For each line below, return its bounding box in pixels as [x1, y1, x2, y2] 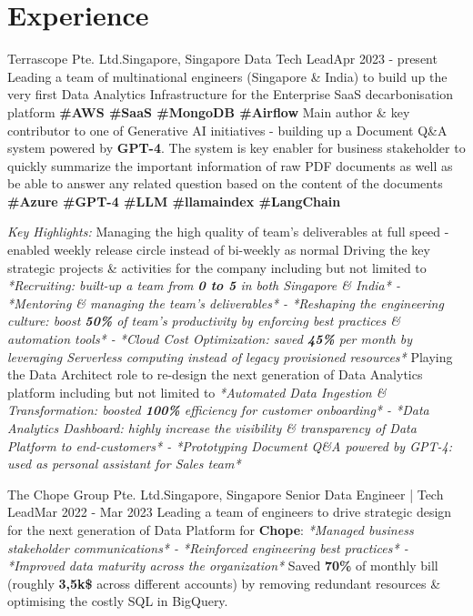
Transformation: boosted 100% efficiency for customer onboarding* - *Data [7, 400, 429, 419]
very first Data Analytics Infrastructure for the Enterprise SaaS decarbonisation [7, 85, 454, 104]
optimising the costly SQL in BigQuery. [7, 591, 228, 611]
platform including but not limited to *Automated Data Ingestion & [7, 382, 387, 401]
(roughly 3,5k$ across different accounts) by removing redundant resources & [7, 573, 441, 592]
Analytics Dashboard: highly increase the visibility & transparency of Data [7, 419, 417, 437]
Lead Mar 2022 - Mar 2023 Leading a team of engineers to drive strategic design [7, 502, 452, 521]
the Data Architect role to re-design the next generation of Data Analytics [7, 365, 423, 384]
